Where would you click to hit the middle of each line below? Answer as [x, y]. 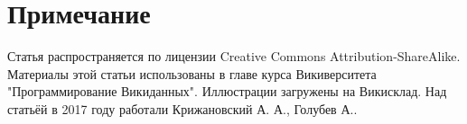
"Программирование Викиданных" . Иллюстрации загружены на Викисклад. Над [227, 91]
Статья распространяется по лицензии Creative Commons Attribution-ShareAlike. [234, 56]
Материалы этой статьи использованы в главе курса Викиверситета [192, 73]
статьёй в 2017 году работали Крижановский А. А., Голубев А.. [182, 108]
